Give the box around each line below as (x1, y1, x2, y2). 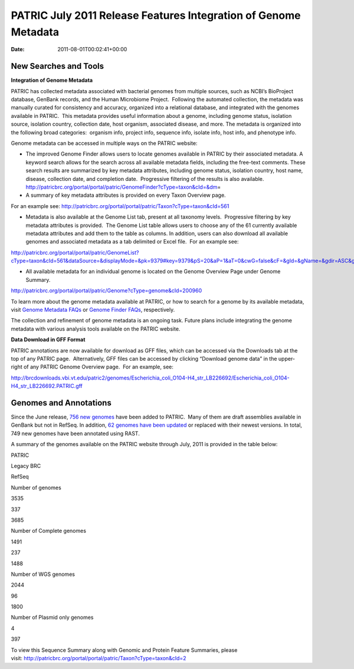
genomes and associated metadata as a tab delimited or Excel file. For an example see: (25, 238, 239, 245)
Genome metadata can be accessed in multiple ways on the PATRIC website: (11, 139, 198, 147)
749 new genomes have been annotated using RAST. (11, 430, 140, 437)
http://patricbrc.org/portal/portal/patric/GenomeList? (11, 249, 139, 256)
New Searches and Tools (11, 61, 104, 71)
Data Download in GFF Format (11, 336, 86, 343)
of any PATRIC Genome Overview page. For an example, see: (24, 363, 173, 371)
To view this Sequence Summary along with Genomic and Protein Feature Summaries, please (11, 646, 238, 654)
